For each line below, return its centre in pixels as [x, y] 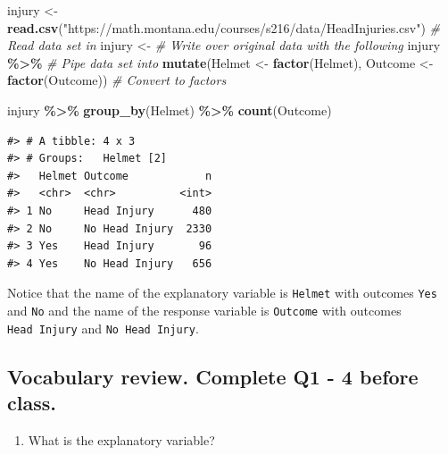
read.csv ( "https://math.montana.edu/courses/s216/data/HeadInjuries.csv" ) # [224, 27]
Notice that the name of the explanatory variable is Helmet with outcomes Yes [222, 293]
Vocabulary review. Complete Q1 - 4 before [213, 376]
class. [32, 403]
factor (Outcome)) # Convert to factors [117, 80]
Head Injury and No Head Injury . [103, 328]
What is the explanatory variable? [121, 439]
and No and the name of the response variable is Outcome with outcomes [204, 310]
